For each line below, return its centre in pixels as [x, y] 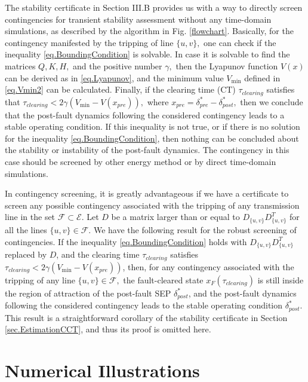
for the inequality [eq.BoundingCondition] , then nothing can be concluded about [152, 138]
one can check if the [240, 42]
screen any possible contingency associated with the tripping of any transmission [152, 205]
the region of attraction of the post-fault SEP [88, 293]
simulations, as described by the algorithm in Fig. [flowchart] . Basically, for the [149, 31]
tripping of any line [40, 279]
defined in [262, 77]
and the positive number [118, 65]
